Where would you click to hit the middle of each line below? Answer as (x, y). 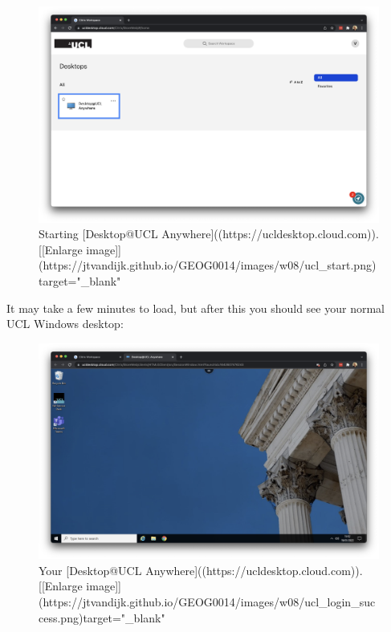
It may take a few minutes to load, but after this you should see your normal (195, 308)
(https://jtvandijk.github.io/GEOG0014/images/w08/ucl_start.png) (208, 265)
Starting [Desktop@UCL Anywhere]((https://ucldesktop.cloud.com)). (209, 234)
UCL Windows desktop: (65, 324)
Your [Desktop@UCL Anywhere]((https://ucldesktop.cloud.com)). (201, 570)
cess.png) (61, 617)
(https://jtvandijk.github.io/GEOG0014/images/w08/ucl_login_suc (207, 602)
